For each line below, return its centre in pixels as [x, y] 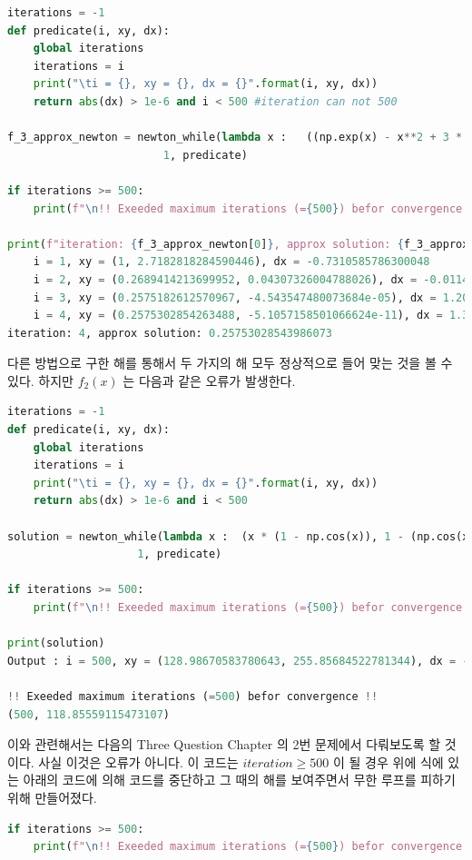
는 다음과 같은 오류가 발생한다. [209, 380]
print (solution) [56, 643]
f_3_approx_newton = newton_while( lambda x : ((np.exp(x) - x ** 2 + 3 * [235, 138]
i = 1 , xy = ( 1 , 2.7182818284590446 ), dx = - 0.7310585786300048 [231, 262]
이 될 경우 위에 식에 [388, 761]
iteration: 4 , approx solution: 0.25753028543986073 [170, 333]
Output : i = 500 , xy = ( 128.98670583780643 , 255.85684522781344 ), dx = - [238, 661]
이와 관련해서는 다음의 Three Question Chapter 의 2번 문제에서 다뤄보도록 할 [224, 744]
